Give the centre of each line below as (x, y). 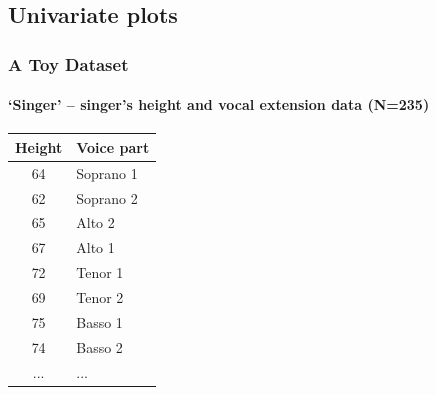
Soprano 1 (107, 172)
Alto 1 (95, 247)
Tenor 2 (100, 296)
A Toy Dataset (68, 63)
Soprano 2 (107, 197)
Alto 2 (95, 222)
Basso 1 (99, 321)
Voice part (113, 146)
